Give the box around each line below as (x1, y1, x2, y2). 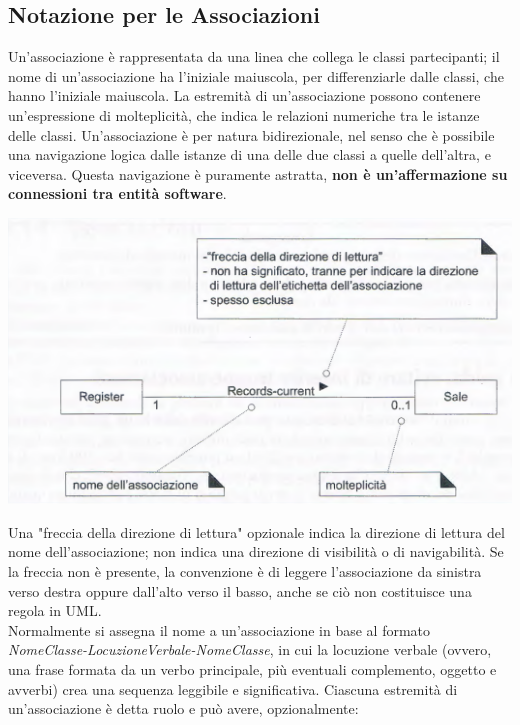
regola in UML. (8, 600, 102, 621)
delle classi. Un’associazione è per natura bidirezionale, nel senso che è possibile (8, 124, 495, 145)
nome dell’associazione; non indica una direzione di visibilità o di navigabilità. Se (8, 541, 504, 562)
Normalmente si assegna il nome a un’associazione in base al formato (8, 619, 431, 640)
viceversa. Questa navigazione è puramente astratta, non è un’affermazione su (8, 163, 508, 184)
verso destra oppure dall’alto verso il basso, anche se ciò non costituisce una (8, 580, 472, 601)
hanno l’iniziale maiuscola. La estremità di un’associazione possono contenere (8, 85, 481, 106)
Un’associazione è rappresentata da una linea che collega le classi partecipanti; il (8, 46, 500, 67)
